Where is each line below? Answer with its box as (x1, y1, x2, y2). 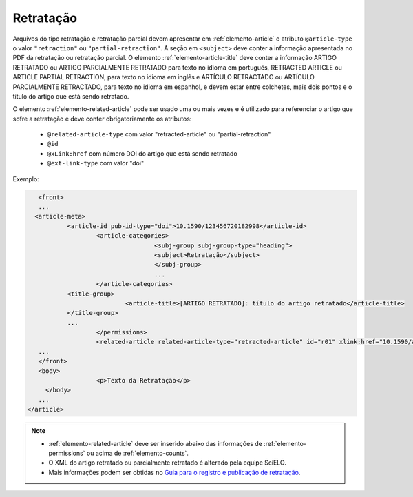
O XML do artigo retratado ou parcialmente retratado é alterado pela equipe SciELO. (48, 458, 287, 467)
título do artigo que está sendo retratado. (12, 92, 129, 100)
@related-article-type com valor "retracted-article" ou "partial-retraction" (47, 130, 271, 139)
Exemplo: (12, 174, 39, 183)
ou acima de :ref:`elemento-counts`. (86, 449, 189, 457)
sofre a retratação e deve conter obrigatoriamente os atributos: (12, 114, 192, 123)
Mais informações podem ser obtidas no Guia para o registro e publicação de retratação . (48, 468, 301, 476)
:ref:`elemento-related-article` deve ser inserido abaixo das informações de (48, 439, 263, 447)
